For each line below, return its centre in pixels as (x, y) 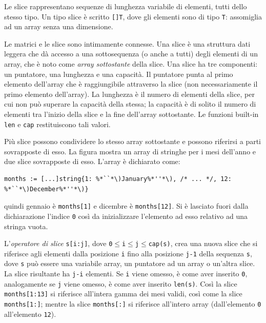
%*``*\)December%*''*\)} (46, 189)
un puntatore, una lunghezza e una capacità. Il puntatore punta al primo (119, 74)
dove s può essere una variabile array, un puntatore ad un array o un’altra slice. (130, 263)
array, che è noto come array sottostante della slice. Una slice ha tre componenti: (131, 64)
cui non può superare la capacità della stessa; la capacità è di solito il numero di (130, 104)
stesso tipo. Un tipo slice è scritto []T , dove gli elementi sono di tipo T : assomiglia (133, 16)
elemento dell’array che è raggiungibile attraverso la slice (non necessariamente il (131, 84)
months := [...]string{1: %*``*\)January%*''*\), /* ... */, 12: (118, 179)
